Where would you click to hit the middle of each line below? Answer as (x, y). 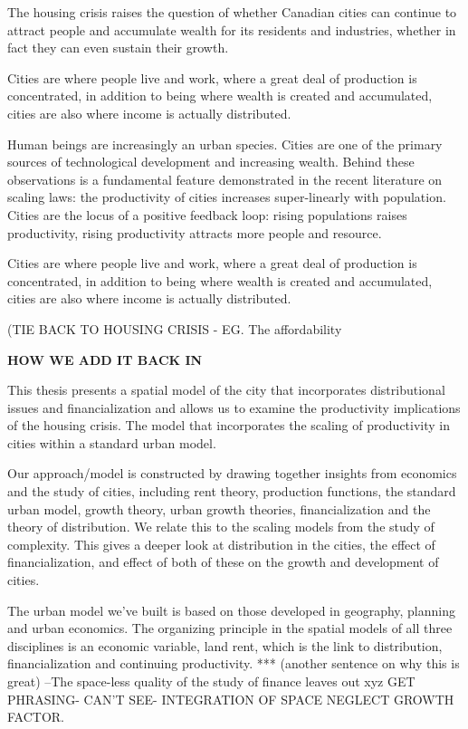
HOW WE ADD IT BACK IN (105, 359)
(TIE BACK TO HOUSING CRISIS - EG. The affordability (175, 328)
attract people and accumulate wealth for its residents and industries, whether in (232, 29)
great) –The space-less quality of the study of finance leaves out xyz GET (211, 681)
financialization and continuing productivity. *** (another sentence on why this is (234, 663)
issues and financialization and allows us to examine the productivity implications (234, 407)
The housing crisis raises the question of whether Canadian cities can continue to (232, 12)
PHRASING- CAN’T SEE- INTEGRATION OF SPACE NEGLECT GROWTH (231, 699)
